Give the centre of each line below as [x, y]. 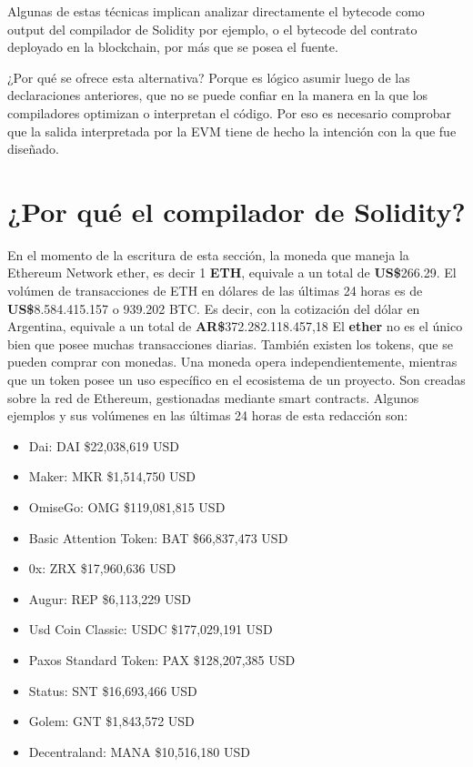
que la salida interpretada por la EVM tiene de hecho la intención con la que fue [232, 131]
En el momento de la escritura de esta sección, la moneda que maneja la [208, 254]
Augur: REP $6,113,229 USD [110, 598]
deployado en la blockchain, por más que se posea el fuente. [173, 47]
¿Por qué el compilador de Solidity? [236, 211]
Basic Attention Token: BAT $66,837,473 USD [158, 537]
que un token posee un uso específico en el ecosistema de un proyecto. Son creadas [236, 380]
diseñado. [33, 149]
